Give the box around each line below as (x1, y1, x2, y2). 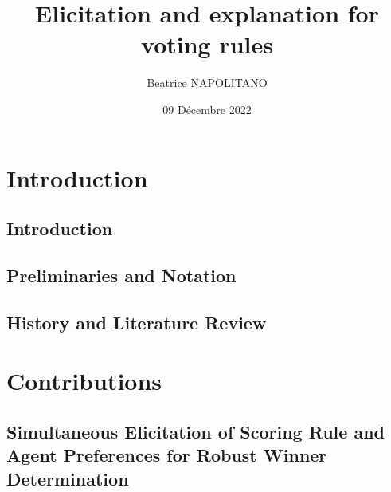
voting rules (141, 28, 273, 61)
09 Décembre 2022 (162, 100, 252, 117)
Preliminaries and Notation (6, 262, 237, 287)
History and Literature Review (6, 309, 267, 334)
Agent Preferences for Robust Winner (6, 443, 327, 467)
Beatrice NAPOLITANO (147, 74, 268, 91)
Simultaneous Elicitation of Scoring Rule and (6, 419, 385, 443)
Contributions (6, 364, 162, 397)
